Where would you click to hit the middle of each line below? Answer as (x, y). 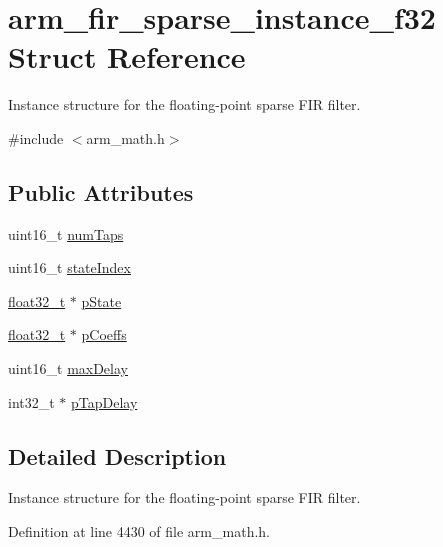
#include (36, 137)
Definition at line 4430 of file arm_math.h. (139, 531)
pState (101, 300)
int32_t (31, 401)
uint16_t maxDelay (68, 368)
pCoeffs (104, 334)
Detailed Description (117, 455)
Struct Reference (127, 56)
